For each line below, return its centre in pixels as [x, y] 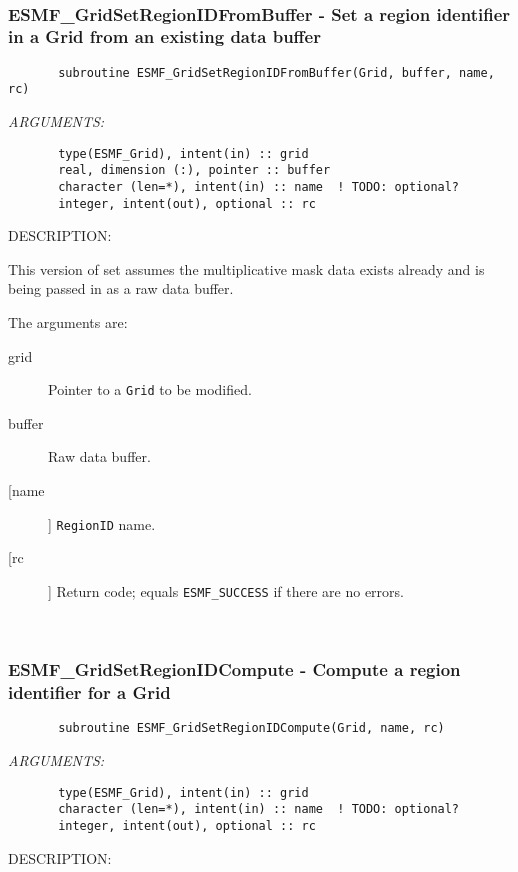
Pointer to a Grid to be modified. [150, 389]
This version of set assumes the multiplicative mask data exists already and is [246, 268]
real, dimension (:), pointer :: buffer [194, 170]
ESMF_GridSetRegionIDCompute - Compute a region [234, 669]
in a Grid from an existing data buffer [164, 36]
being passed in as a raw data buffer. [121, 288]
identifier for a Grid [89, 692]
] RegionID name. [102, 523]
